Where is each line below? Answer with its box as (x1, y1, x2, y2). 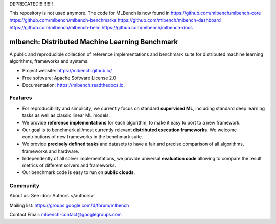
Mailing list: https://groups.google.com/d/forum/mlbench (9, 202, 129, 208)
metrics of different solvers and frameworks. (22, 162, 117, 168)
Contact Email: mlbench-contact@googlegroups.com (9, 212, 122, 218)
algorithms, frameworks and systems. (9, 58, 89, 64)
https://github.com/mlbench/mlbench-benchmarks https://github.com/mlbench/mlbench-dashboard (9, 17, 221, 23)
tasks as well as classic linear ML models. (22, 112, 110, 118)
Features (9, 94, 32, 102)
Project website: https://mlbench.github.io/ (22, 67, 112, 73)
